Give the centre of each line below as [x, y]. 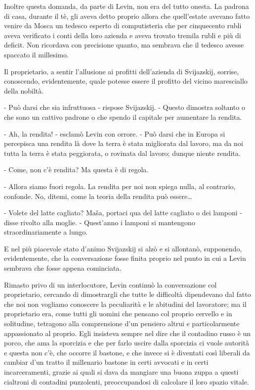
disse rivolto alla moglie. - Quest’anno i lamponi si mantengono [100, 222]
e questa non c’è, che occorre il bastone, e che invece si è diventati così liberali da [127, 352]
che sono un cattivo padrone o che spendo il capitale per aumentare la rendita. [123, 117]
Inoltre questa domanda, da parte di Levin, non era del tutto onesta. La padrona [127, 6]
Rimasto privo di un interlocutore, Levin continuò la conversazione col [110, 284]
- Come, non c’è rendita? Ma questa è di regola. [76, 170]
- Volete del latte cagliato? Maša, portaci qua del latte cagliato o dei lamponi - [123, 213]
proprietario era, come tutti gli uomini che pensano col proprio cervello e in [118, 314]
